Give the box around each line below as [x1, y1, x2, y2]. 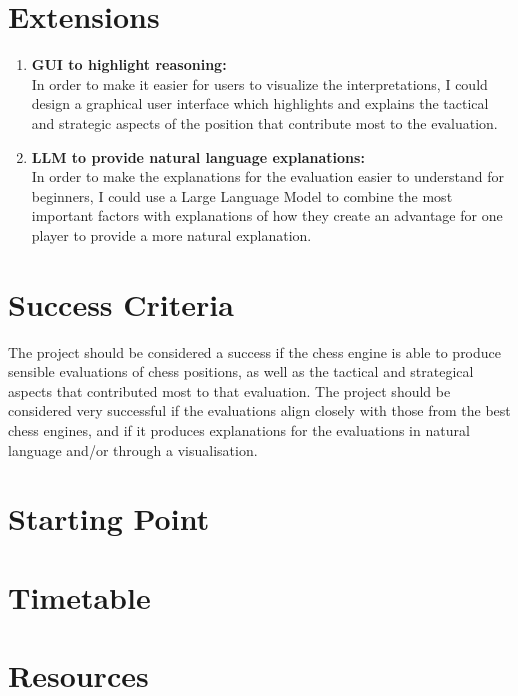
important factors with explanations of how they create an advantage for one [31, 205, 503, 226]
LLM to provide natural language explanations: [31, 146, 365, 167]
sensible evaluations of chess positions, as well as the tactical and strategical [8, 361, 474, 382]
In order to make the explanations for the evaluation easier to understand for [31, 166, 505, 187]
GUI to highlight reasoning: [31, 54, 227, 75]
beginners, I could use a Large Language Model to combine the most [31, 185, 453, 206]
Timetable [8, 576, 151, 617]
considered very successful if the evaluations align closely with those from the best [8, 400, 511, 421]
